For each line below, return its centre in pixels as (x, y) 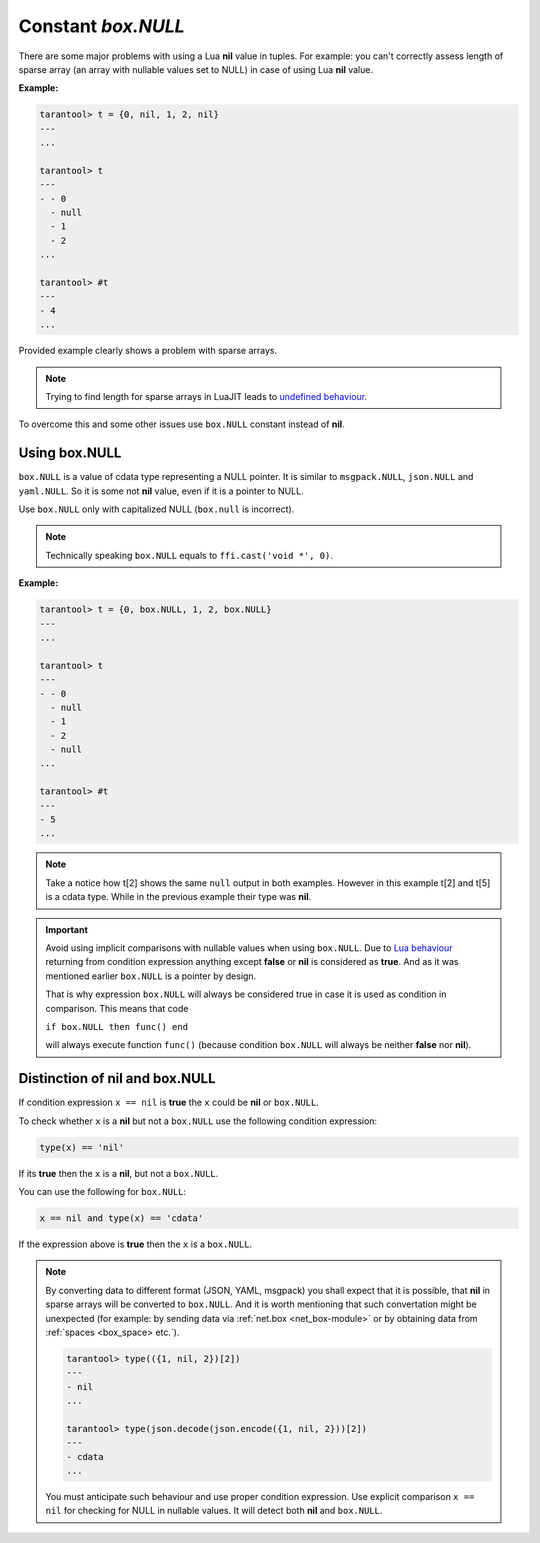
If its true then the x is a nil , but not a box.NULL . (118, 1173)
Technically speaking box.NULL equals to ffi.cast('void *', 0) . (189, 555)
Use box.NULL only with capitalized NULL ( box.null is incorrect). (156, 509)
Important (67, 929)
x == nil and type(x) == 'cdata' (121, 1218)
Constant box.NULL (101, 26)
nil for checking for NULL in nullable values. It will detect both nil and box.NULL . (214, 1511)
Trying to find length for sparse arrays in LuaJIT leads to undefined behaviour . (206, 396)
